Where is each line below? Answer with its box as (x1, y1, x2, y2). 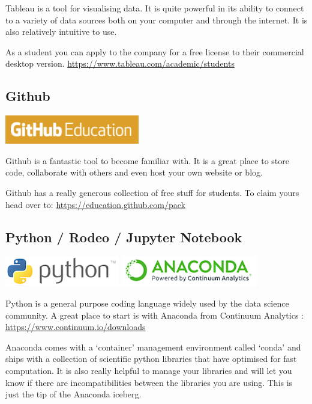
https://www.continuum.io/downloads (5, 320, 146, 333)
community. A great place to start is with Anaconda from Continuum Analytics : (5, 308, 304, 321)
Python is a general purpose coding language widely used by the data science (5, 296, 289, 309)
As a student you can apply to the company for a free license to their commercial (5, 45, 304, 58)
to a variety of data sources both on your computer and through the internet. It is (5, 13, 308, 26)
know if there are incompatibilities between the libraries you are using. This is (5, 376, 293, 388)
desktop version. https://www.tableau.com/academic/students (5, 57, 235, 70)
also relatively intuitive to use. (5, 25, 117, 38)
